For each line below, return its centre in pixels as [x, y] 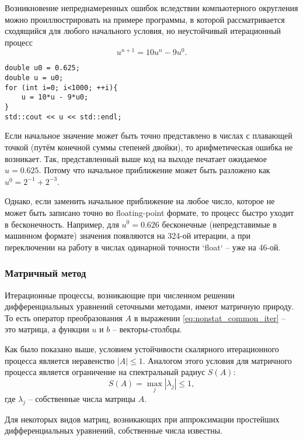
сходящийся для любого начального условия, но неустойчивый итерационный [143, 31]
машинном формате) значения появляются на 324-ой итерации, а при [128, 236]
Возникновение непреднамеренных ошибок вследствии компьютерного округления [151, 8]
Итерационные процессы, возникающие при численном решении [120, 295]
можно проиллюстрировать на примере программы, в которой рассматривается [145, 19]
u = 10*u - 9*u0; [55, 97]
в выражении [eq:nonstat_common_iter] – [210, 317]
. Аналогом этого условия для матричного [217, 360]
